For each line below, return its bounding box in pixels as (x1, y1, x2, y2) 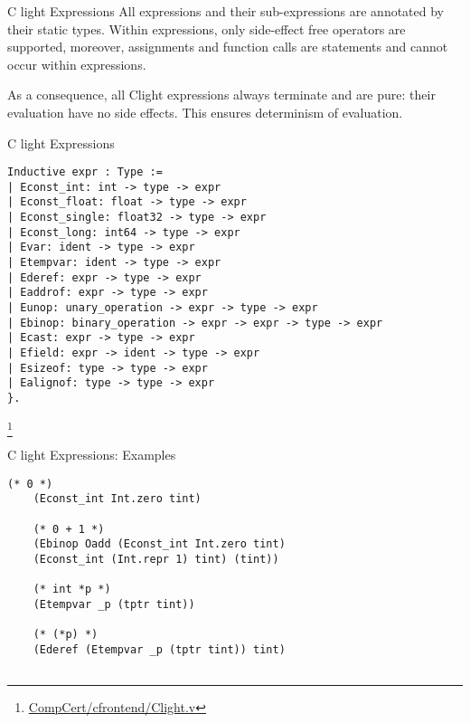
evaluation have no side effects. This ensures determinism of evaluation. (7, 102, 403, 121)
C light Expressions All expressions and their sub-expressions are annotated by (7, 2, 445, 20)
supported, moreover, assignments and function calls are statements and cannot (7, 37, 448, 56)
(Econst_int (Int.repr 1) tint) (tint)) (33, 552, 279, 566)
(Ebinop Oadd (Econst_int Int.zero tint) (33, 537, 286, 551)
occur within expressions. (7, 54, 146, 73)
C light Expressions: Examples (7, 444, 176, 463)
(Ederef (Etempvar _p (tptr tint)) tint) (33, 642, 286, 656)
